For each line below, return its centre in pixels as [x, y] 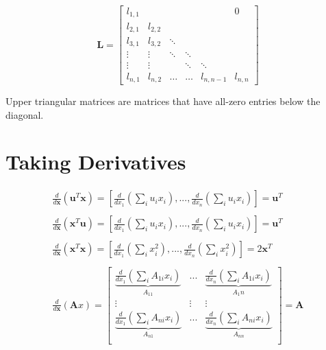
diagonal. [25, 114]
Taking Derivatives [96, 162]
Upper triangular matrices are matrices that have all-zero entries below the [163, 101]
